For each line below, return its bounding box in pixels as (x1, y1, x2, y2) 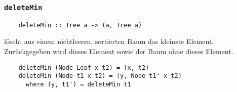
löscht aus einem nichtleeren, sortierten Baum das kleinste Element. (4, 36, 214, 47)
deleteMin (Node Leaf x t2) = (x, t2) (18, 64, 149, 71)
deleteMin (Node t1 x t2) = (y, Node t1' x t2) (18, 72, 182, 80)
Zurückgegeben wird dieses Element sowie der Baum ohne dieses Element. (4, 46, 233, 57)
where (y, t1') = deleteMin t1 (25, 80, 131, 88)
